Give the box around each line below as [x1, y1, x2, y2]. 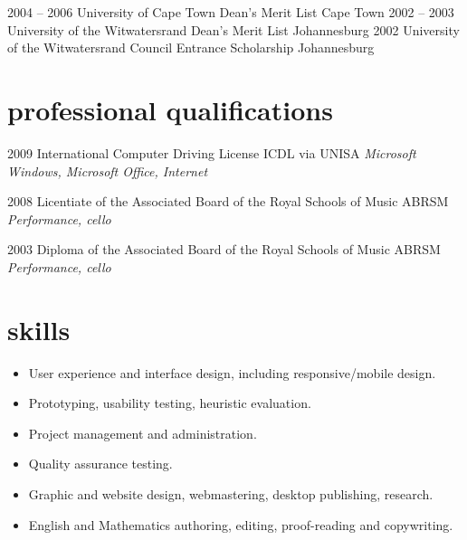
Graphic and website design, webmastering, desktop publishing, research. [28, 484, 434, 503]
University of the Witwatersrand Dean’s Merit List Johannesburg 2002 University [7, 20, 460, 39]
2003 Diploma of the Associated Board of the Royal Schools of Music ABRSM [7, 240, 441, 259]
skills [7, 310, 71, 347]
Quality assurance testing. [28, 454, 173, 473]
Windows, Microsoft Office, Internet [7, 161, 208, 180]
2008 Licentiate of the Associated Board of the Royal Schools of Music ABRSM [7, 192, 449, 211]
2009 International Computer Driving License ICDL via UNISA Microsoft [7, 143, 416, 162]
